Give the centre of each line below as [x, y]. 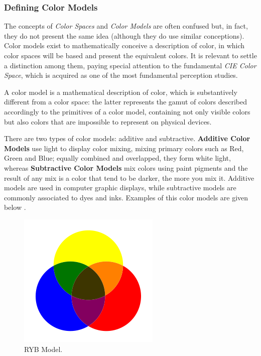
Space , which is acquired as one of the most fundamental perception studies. [121, 75]
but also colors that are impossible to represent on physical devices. [108, 121]
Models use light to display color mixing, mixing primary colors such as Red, [124, 148]
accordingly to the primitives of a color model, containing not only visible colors [127, 111]
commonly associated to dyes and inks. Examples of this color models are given [126, 197]
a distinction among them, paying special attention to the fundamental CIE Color [130, 65]
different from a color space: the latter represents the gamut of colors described [126, 102]
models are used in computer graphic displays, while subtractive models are [120, 188]
